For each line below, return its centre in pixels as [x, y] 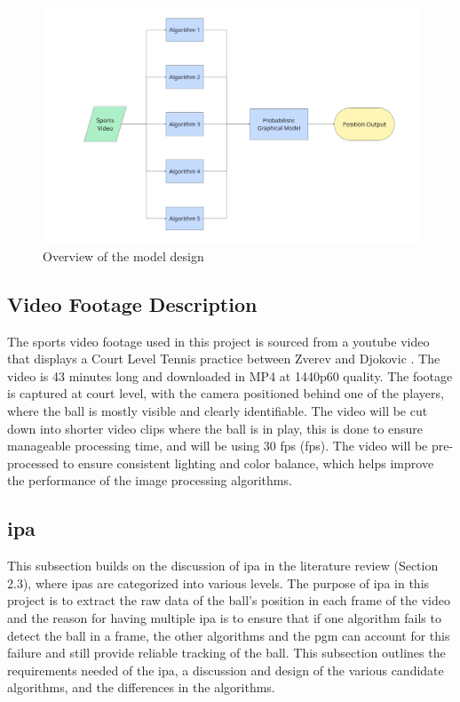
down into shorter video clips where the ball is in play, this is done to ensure [215, 428]
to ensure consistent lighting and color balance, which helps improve [248, 463]
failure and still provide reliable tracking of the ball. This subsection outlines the [226, 653]
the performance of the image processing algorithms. [150, 480]
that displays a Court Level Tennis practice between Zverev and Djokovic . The [224, 359]
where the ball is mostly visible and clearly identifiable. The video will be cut [218, 411]
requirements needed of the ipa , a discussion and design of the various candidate [226, 670]
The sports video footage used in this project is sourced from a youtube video [218, 341]
